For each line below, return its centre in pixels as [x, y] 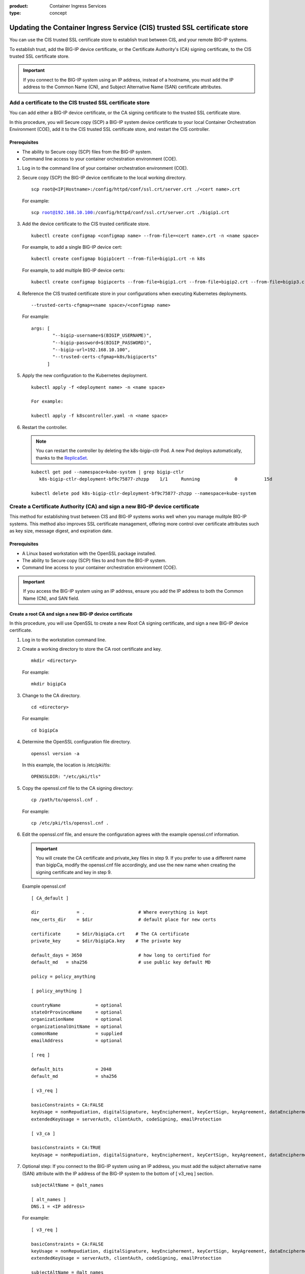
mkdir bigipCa [49, 684]
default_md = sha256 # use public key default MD [121, 962]
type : [15, 13]
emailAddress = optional [77, 1041]
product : [19, 6]
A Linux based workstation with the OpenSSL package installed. [89, 553]
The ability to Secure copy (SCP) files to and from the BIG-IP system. [94, 560]
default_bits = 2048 [71, 1069]
